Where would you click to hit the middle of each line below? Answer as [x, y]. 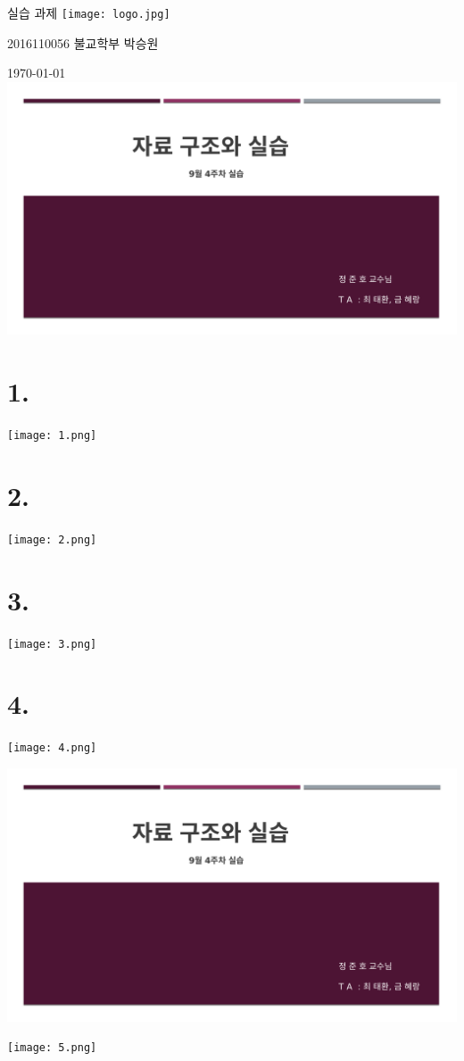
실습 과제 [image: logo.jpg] [89, 12]
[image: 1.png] [52, 436]
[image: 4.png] [52, 748]
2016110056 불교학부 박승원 [83, 42]
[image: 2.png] [52, 539]
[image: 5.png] [52, 1048]
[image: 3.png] [52, 644]
